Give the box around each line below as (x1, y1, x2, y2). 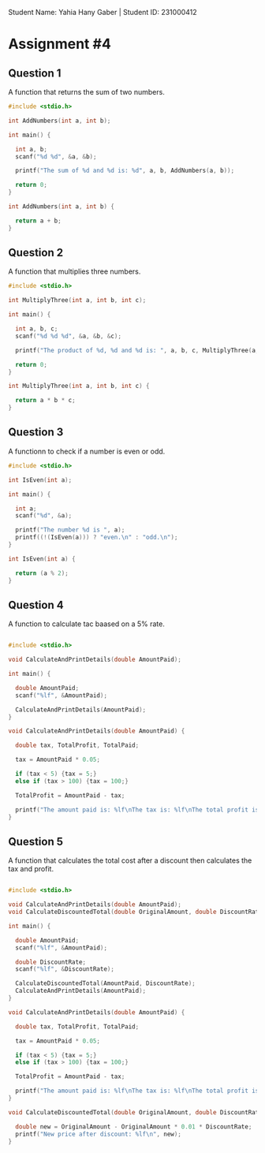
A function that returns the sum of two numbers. (8, 88, 166, 96)
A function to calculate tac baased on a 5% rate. (8, 619, 166, 629)
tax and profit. (8, 864, 54, 874)
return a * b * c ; (15, 397, 77, 405)
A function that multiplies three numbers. (8, 267, 141, 276)
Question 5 (8, 834, 64, 848)
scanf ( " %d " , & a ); (15, 512, 73, 520)
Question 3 (8, 426, 64, 439)
